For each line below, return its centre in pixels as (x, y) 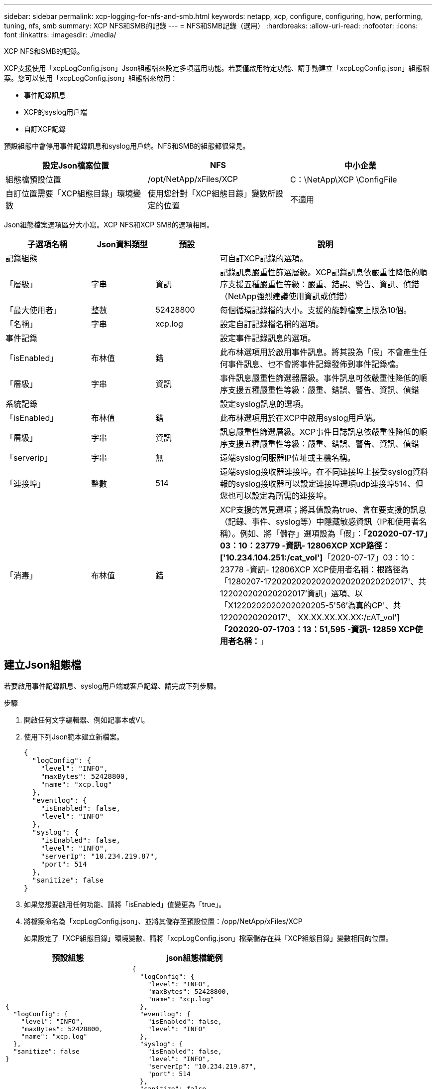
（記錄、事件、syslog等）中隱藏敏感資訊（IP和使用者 (320, 522)
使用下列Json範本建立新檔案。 (74, 736)
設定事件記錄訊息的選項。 (268, 338)
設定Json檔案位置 (76, 166)
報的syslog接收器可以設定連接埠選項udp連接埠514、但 (322, 484)
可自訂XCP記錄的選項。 (264, 258)
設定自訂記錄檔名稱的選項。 (272, 324)
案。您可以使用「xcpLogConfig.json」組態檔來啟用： (91, 78)
